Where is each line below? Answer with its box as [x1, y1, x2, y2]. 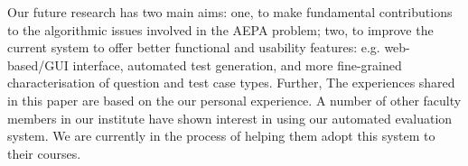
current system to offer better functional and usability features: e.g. [7, 38, 380, 57]
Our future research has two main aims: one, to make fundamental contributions [7, 3, 453, 21]
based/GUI [7, 55, 69, 74]
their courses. [7, 143, 81, 162]
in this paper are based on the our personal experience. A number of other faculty [7, 90, 462, 109]
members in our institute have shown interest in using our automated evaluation [7, 108, 453, 127]
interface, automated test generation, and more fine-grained [72, 55, 402, 74]
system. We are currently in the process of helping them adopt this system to [7, 126, 435, 145]
